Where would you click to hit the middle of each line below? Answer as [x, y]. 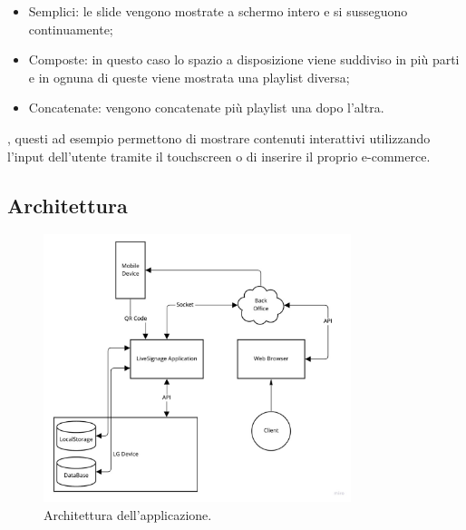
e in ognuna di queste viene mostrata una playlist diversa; [189, 77]
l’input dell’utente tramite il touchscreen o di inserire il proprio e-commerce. [219, 156]
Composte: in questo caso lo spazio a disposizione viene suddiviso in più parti [244, 59]
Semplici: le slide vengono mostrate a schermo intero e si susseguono [218, 11]
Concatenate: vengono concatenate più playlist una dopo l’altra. [206, 108]
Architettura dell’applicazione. [128, 514]
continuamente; [71, 29]
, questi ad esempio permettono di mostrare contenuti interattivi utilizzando [219, 137]
